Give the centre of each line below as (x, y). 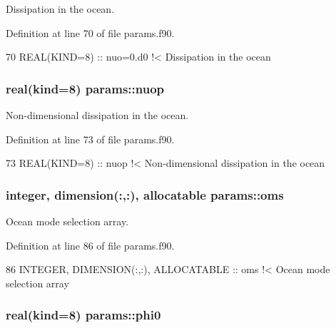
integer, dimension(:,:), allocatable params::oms (145, 194)
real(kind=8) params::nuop (85, 88)
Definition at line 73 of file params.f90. (90, 139)
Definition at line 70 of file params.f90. (90, 32)
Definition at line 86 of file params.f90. (90, 245)
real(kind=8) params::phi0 (83, 315)
